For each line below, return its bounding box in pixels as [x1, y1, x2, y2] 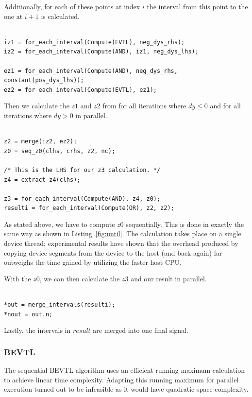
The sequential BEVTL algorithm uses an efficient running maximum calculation [4, 365, 245, 375]
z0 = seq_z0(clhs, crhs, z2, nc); [4, 147, 116, 155]
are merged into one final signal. [93, 325, 188, 335]
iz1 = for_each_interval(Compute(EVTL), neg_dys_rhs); [4, 38, 185, 46]
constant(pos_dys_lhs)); [4, 77, 84, 84]
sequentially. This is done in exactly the [126, 219, 244, 229]
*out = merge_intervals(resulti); [4, 301, 116, 309]
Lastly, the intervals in [4, 325, 71, 335]
